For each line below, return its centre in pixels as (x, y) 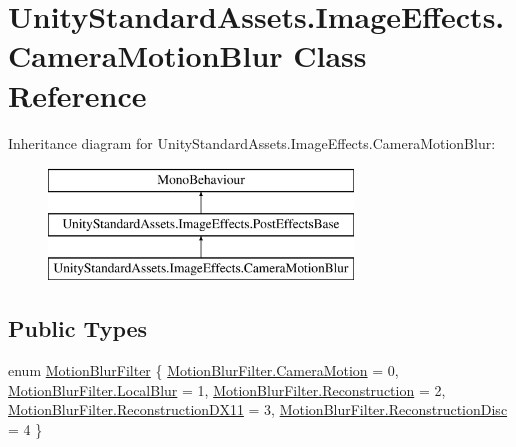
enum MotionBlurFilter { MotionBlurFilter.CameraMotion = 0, (203, 370)
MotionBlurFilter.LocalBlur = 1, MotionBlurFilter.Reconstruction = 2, (227, 389)
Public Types (78, 328)
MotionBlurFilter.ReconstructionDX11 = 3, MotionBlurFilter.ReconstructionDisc (258, 409)
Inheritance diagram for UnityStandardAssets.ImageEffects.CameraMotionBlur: (252, 142)
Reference (77, 94)
